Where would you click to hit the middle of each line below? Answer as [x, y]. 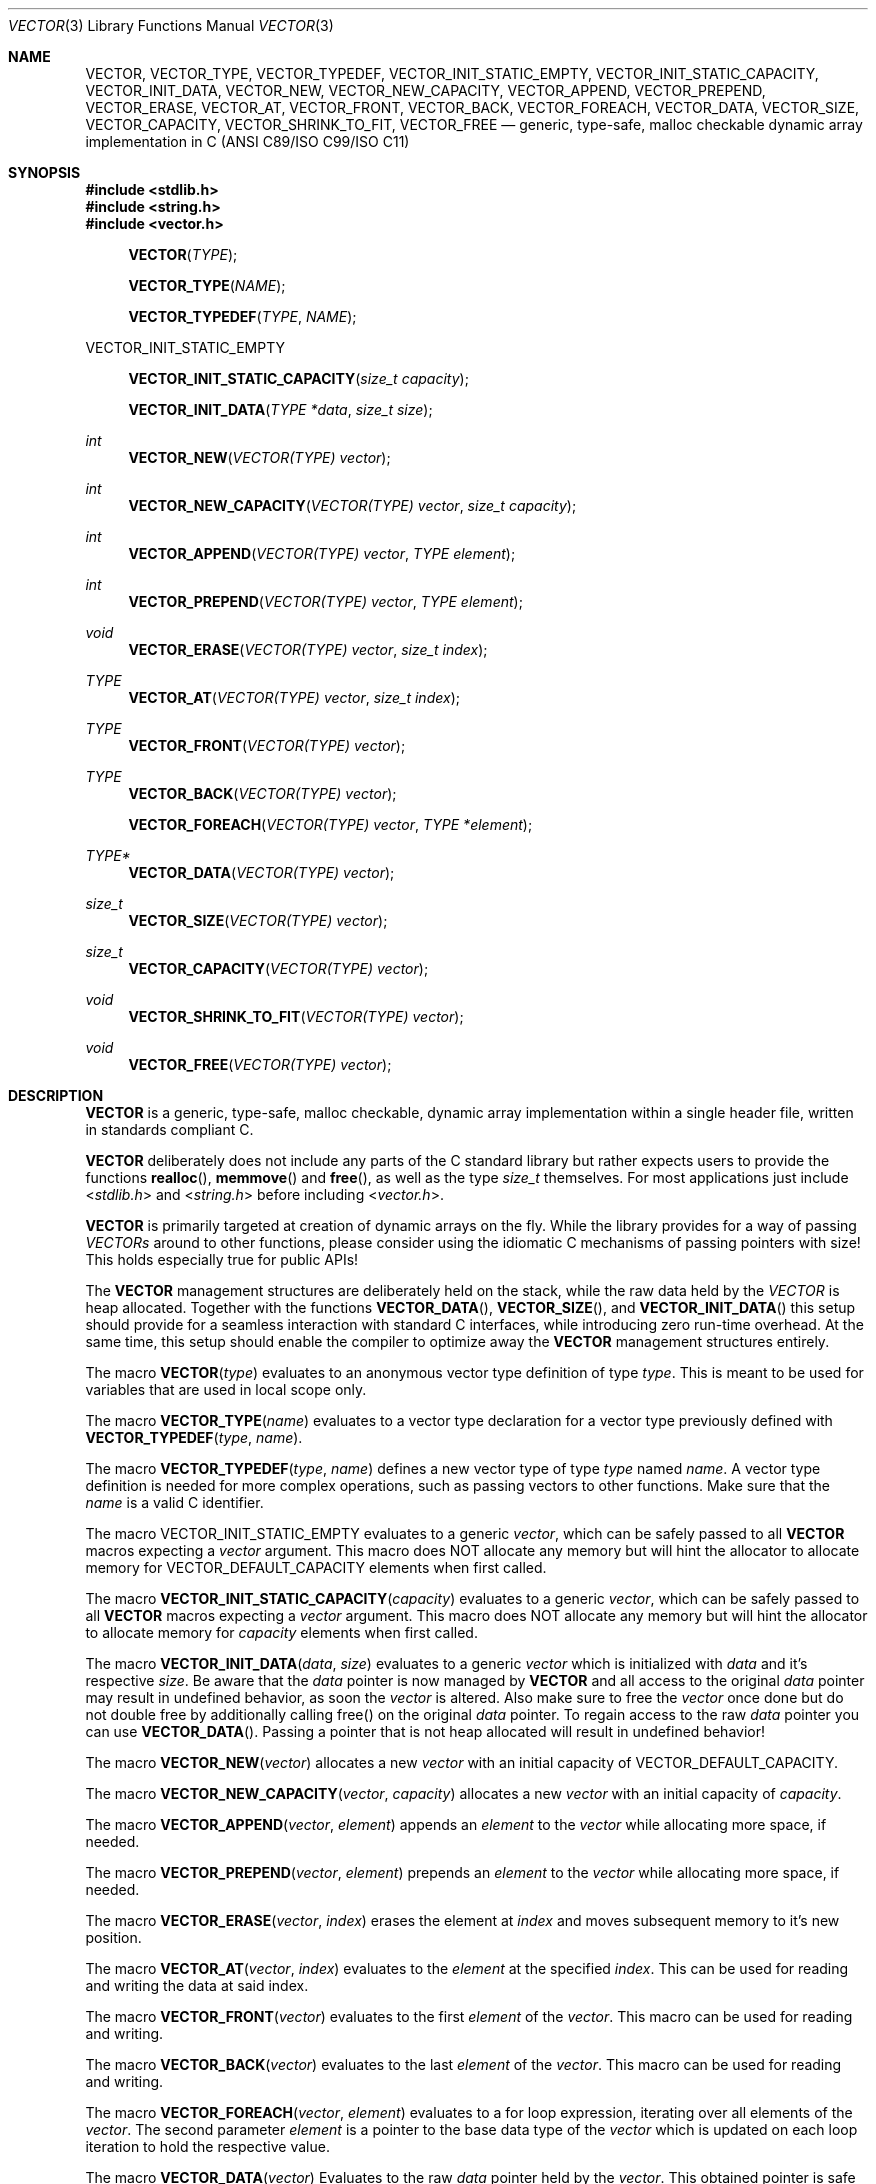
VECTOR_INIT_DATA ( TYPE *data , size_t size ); [280, 409]
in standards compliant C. [169, 1129]
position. [113, 1937]
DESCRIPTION [56, 1095]
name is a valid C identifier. [174, 1502]
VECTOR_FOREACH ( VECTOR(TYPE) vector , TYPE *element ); [330, 824]
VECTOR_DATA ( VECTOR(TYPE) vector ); [261, 872]
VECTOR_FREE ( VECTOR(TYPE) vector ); [260, 1064]
